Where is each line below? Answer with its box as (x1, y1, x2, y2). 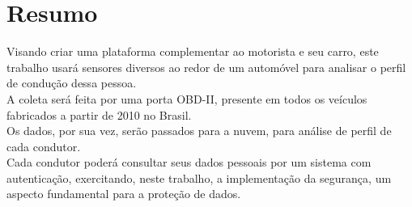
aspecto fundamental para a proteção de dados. (6, 185, 241, 202)
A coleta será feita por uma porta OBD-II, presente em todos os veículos (6, 90, 367, 107)
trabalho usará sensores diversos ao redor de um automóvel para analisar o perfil (6, 58, 406, 75)
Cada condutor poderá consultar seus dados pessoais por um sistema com (6, 154, 372, 171)
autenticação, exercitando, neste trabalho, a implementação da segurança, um (6, 169, 392, 186)
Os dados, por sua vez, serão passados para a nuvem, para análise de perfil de (6, 122, 392, 139)
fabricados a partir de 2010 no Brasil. (6, 106, 192, 123)
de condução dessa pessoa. (6, 74, 137, 91)
